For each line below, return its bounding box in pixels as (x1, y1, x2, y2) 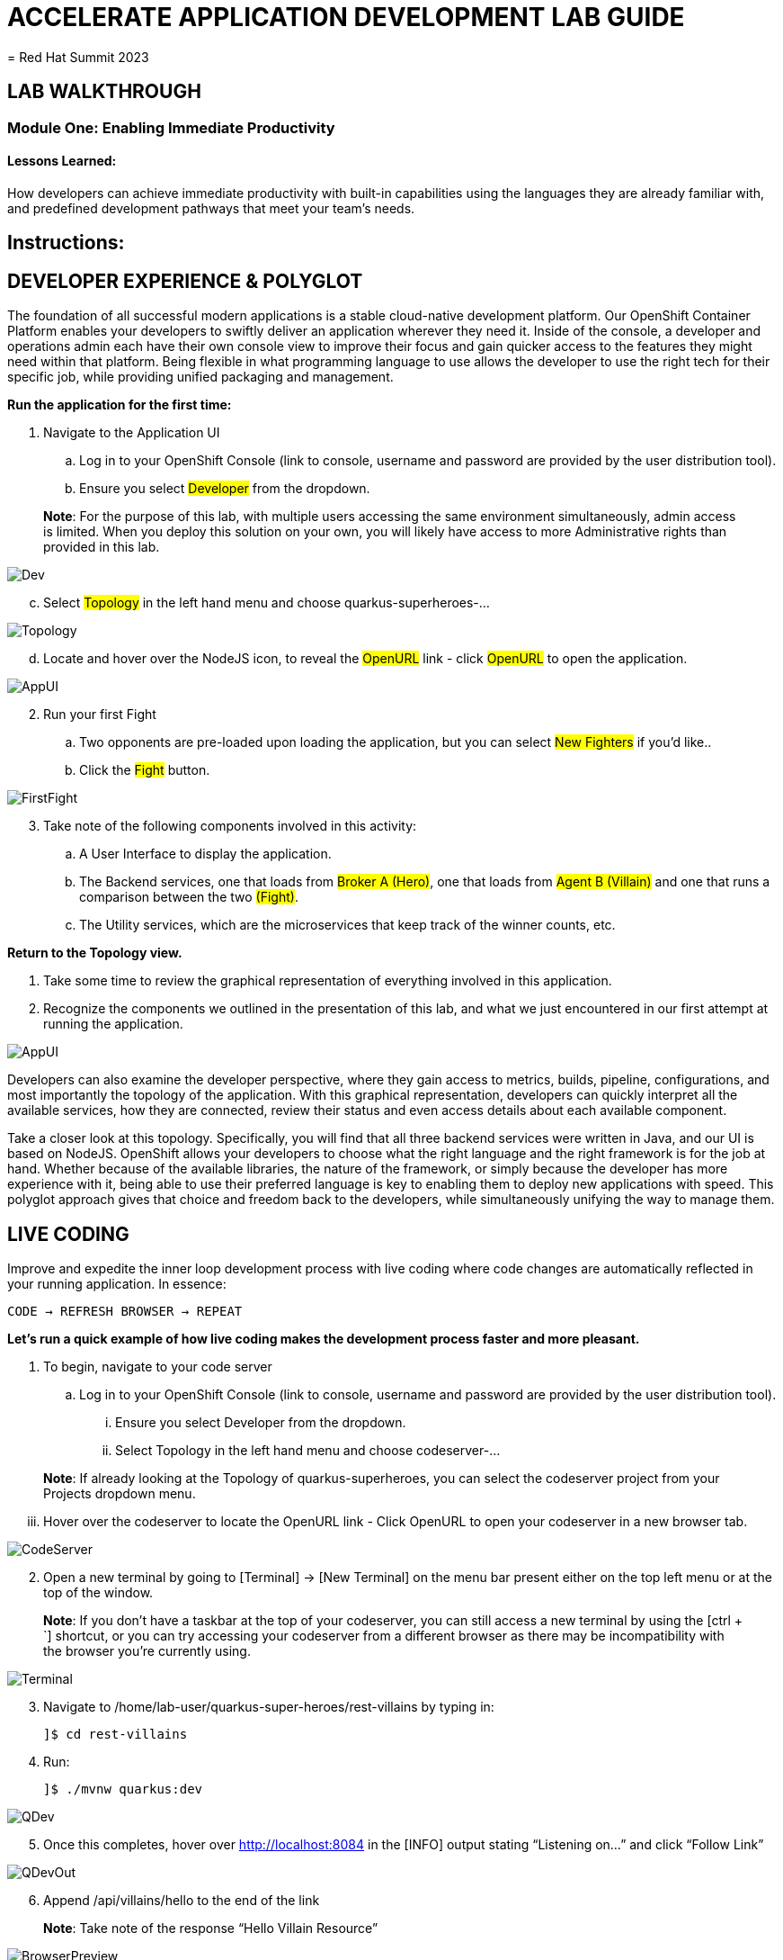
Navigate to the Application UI (43, 425, 220, 441)
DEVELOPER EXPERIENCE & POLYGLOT (7, 269, 363, 292)
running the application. (43, 1016, 183, 1032)
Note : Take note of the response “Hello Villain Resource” (43, 1920, 378, 1936)
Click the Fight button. (79, 762, 210, 778)
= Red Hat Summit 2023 (7, 49, 149, 65)
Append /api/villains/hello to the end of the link (43, 1892, 320, 1908)
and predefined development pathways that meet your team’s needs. (7, 200, 415, 216)
